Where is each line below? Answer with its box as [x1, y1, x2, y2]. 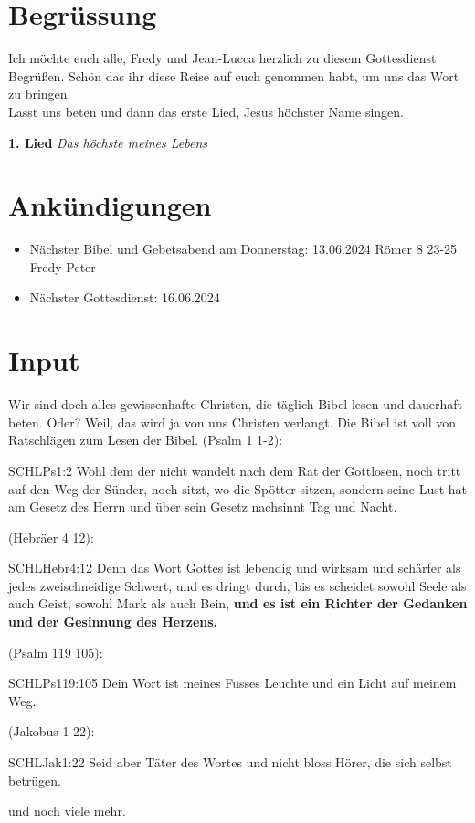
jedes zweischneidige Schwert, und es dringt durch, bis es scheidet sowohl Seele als [8, 575, 467, 595]
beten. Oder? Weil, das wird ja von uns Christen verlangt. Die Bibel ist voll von [8, 412, 457, 431]
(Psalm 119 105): [8, 642, 103, 661]
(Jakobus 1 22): [8, 722, 95, 741]
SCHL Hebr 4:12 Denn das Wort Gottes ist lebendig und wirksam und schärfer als [8, 558, 461, 577]
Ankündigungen [8, 186, 212, 224]
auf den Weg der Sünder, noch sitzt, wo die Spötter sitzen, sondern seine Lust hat [8, 479, 468, 498]
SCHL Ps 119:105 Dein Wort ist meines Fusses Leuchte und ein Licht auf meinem [8, 673, 457, 692]
